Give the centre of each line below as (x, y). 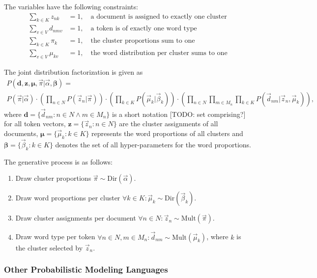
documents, (21, 133)
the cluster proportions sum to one (143, 41)
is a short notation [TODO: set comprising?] (179, 114)
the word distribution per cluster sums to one (159, 53)
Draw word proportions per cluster (68, 198)
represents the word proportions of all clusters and (167, 133)
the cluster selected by (49, 247)
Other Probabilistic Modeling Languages (86, 269)
